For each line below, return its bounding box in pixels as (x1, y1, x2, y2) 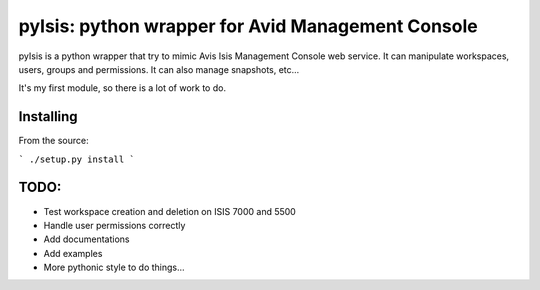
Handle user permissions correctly (43, 219, 186, 231)
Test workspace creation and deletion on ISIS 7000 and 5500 (43, 205, 297, 217)
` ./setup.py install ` (18, 153, 135, 165)
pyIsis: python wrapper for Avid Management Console (18, 15, 479, 37)
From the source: (18, 135, 89, 147)
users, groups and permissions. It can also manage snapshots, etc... (18, 63, 300, 75)
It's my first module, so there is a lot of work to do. (18, 82, 227, 94)
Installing (18, 108, 79, 125)
